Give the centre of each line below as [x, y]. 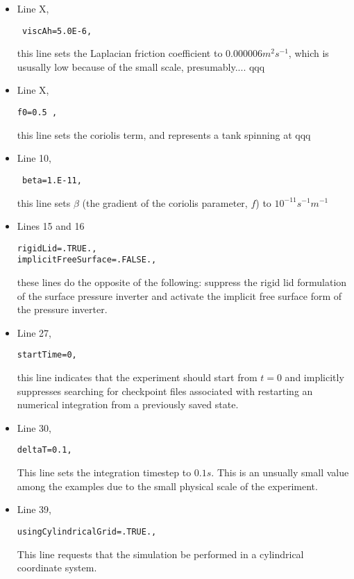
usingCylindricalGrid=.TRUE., [87, 531]
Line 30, [34, 427]
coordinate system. [57, 568]
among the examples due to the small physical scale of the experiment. [167, 486]
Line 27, [34, 332]
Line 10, [34, 158]
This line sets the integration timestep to [104, 472]
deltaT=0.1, [44, 450]
